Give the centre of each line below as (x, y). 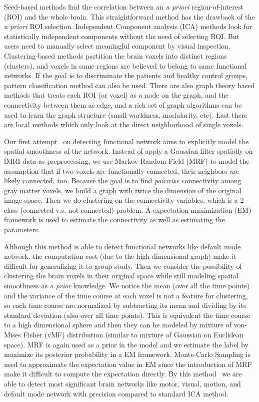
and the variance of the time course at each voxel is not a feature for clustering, (126, 295)
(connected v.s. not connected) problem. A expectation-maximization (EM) (136, 210)
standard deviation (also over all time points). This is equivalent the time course (127, 315)
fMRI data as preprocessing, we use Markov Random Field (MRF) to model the (127, 160)
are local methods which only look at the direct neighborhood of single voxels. (124, 124)
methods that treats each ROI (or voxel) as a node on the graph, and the (116, 95)
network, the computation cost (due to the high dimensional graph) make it (120, 256)
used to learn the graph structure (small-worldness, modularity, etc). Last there (126, 114)
